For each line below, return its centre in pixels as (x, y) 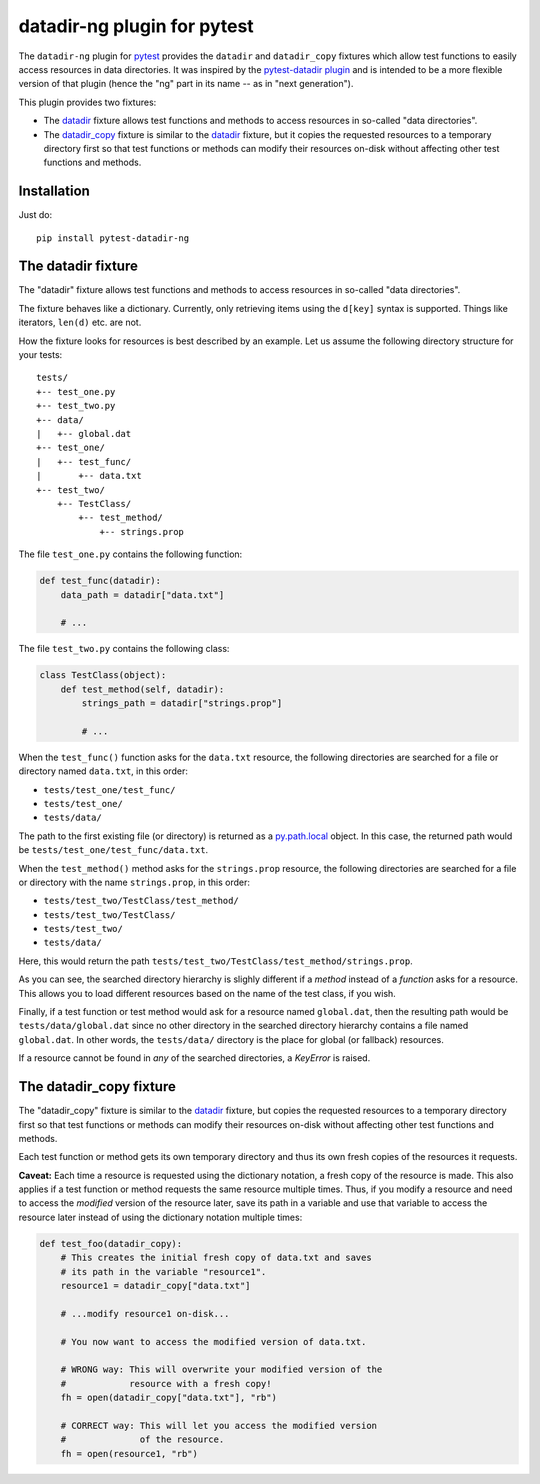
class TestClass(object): (103, 675)
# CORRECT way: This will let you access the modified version (219, 1425)
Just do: (35, 215)
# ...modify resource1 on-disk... (145, 1313)
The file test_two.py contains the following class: (124, 649)
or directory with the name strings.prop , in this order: (134, 882)
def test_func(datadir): (100, 581)
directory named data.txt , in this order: (103, 771)
